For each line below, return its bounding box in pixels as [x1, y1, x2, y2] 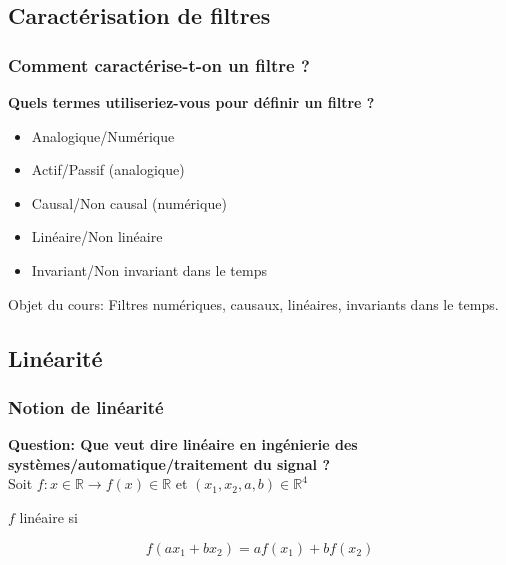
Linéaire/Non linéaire [31, 226, 163, 247]
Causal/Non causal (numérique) [31, 192, 227, 213]
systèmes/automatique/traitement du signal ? [8, 453, 331, 474]
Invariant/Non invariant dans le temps [31, 259, 267, 280]
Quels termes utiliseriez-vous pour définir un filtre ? [8, 92, 375, 112]
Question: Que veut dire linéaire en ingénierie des [8, 434, 358, 455]
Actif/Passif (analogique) [31, 159, 185, 180]
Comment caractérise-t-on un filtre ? [8, 52, 310, 77]
